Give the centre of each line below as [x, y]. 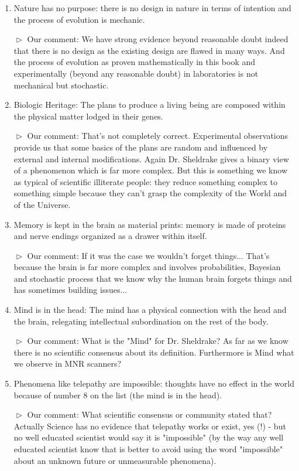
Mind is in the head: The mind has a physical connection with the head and [150, 310]
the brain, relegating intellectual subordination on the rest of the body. [141, 321]
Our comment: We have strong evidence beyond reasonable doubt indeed [158, 39]
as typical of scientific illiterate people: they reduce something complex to [146, 181]
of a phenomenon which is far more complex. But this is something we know [151, 170]
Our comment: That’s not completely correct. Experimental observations [158, 136]
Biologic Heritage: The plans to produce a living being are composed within [149, 105]
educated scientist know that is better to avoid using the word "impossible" [148, 449]
